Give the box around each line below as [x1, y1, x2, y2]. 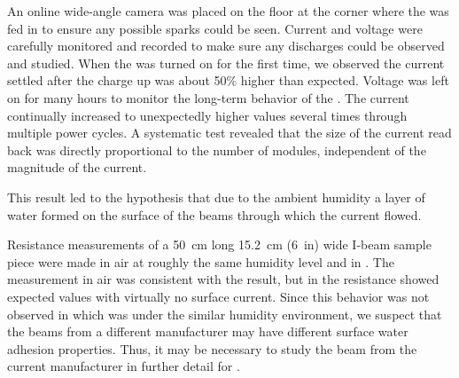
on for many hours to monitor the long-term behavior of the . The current [7, 88, 409, 106]
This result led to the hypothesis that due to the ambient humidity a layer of [7, 187, 425, 206]
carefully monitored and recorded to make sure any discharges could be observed [7, 36, 445, 55]
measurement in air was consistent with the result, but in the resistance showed [7, 270, 440, 288]
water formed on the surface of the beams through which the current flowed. [7, 205, 422, 224]
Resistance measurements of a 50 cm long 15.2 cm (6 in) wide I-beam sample [7, 235, 432, 254]
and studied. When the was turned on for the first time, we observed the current [7, 53, 445, 72]
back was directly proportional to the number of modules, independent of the [7, 140, 426, 159]
